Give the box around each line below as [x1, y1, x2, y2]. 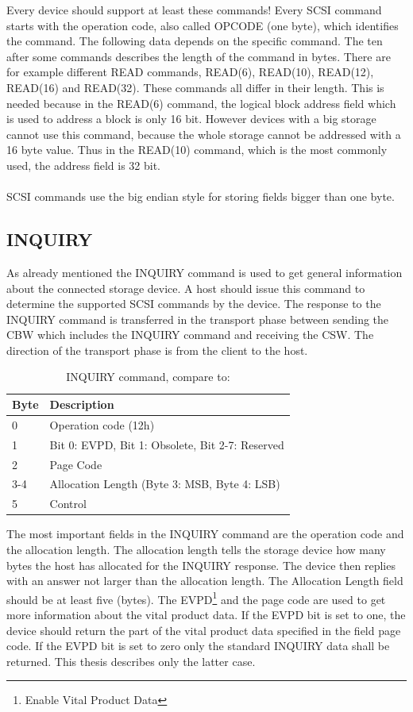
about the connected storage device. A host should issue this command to [6, 279, 365, 296]
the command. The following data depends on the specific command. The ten [6, 33, 383, 49]
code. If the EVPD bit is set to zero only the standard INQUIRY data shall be [6, 637, 390, 654]
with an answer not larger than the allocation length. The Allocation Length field [6, 572, 403, 589]
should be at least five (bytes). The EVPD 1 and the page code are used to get [6, 588, 386, 607]
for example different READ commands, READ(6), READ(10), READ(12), [6, 64, 374, 80]
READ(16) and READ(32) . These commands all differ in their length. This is [6, 79, 384, 95]
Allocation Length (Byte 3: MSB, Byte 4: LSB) [49, 475, 280, 492]
